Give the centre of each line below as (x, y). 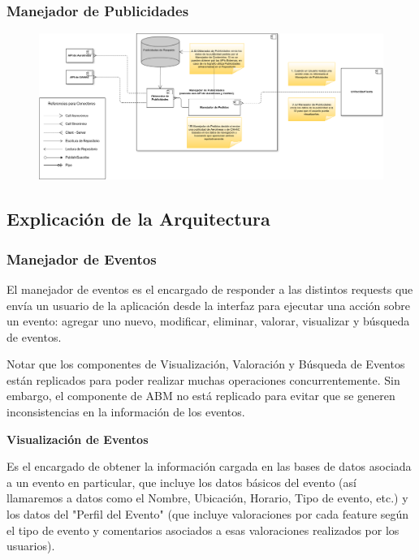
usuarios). (31, 546)
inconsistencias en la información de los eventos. (126, 412)
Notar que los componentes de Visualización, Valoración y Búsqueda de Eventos (206, 364)
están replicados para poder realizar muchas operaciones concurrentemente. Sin (203, 379)
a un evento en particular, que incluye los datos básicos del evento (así (181, 482)
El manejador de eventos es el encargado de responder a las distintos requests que (210, 289)
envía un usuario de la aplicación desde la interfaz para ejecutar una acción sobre (209, 305)
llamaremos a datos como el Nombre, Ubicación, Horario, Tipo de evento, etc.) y (207, 498)
